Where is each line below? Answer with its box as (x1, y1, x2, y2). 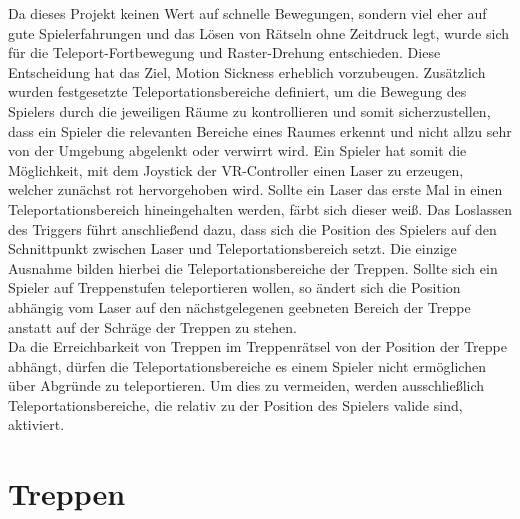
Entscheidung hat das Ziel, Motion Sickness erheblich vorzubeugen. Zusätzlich (8, 61, 486, 82)
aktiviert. (8, 414, 65, 435)
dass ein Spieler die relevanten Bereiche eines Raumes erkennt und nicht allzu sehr (8, 120, 512, 141)
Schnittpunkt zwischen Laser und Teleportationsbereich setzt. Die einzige (8, 238, 457, 259)
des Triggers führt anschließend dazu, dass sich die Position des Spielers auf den (8, 218, 497, 239)
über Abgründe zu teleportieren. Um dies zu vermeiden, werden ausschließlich (8, 375, 485, 396)
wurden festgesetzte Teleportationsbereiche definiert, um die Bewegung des (8, 81, 467, 102)
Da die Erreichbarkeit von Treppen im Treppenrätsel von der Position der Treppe (8, 336, 507, 357)
